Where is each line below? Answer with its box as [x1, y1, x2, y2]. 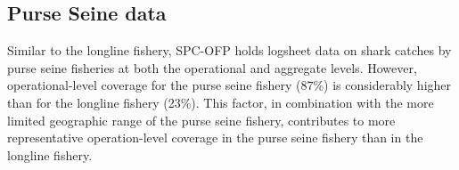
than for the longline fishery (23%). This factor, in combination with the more [7, 93, 434, 111]
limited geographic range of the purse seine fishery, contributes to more [7, 110, 396, 129]
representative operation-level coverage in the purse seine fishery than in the [7, 128, 423, 147]
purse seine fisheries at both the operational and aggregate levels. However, [7, 58, 417, 77]
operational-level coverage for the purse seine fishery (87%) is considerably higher [7, 76, 452, 94]
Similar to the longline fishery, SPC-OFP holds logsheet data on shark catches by [7, 41, 452, 60]
